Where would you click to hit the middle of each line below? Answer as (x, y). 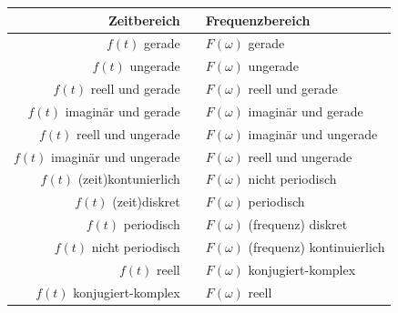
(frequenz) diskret (298, 224)
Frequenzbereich (258, 20)
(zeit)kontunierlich (129, 179)
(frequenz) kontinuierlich (316, 246)
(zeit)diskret (146, 202)
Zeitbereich (144, 20)
